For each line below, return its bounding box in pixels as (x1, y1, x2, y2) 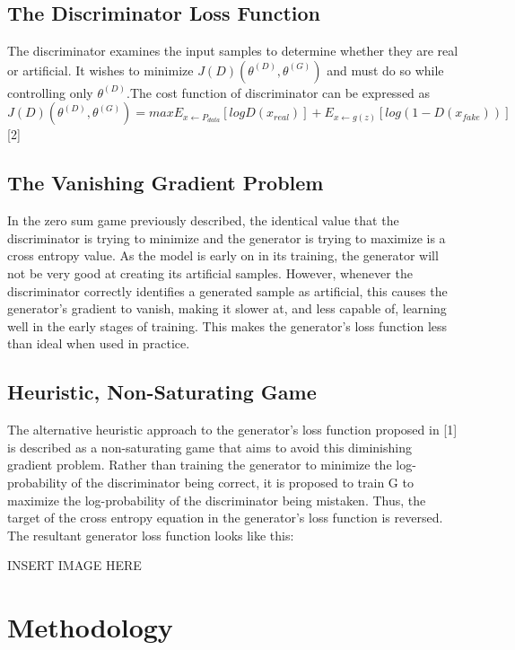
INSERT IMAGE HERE (7, 556, 142, 575)
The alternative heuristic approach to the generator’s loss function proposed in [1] (7, 420, 458, 439)
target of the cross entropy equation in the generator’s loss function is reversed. (7, 508, 443, 527)
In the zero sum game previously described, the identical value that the (7, 211, 399, 230)
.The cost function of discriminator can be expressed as (127, 83, 431, 101)
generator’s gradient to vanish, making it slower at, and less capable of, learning (7, 299, 447, 318)
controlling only (7, 83, 93, 101)
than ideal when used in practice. (7, 334, 190, 353)
